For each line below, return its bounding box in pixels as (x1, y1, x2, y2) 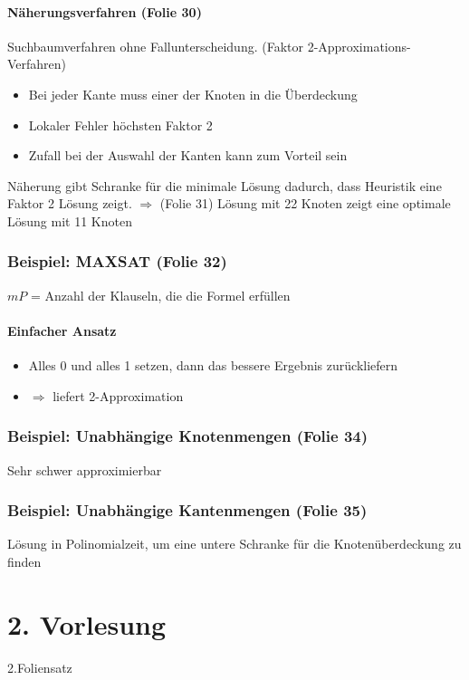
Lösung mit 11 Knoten (7, 211, 132, 230)
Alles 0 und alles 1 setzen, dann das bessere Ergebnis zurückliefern (28, 356, 398, 375)
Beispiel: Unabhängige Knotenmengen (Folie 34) (7, 425, 368, 447)
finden (7, 551, 42, 570)
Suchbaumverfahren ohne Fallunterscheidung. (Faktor (7, 36, 303, 55)
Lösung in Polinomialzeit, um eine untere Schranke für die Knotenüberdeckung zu (7, 534, 462, 553)
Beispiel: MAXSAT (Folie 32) (7, 250, 227, 273)
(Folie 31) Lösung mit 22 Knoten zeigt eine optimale (159, 194, 451, 213)
